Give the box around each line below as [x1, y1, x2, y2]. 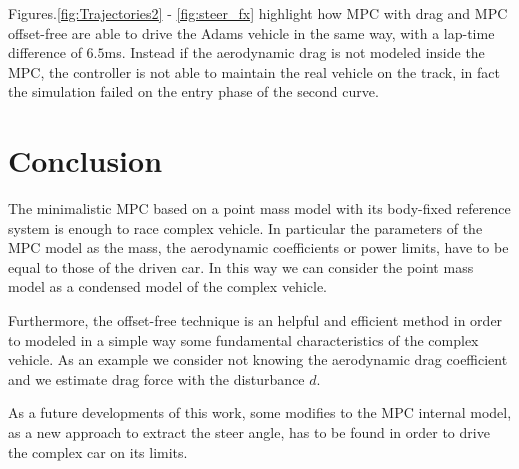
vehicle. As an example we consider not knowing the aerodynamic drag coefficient [8, 349, 508, 370]
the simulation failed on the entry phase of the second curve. [8, 81, 379, 102]
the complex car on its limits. [8, 441, 188, 462]
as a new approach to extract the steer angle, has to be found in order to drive [8, 422, 490, 443]
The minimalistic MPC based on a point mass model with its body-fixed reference [8, 198, 511, 219]
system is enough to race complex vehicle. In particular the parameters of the [8, 217, 483, 238]
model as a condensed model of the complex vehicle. [8, 276, 328, 297]
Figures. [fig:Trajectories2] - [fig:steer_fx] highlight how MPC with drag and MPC [8, 3, 508, 23]
